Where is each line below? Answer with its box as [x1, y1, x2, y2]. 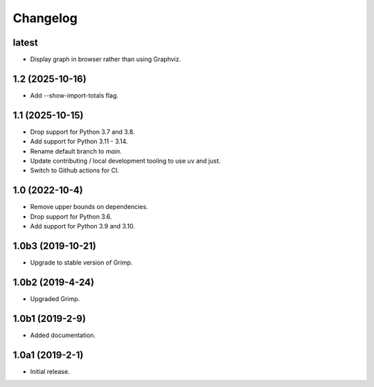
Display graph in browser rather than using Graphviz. [30, 55, 181, 64]
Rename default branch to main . [30, 147, 122, 155]
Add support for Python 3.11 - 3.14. [30, 137, 128, 145]
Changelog [12, 10, 78, 26]
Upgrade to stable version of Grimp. [30, 258, 133, 267]
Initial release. [30, 367, 70, 375]
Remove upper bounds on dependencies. [30, 203, 148, 211]
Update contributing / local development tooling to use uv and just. [30, 156, 221, 165]
